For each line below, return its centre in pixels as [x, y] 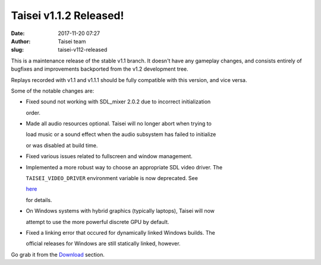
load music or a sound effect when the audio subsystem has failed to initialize [121, 134]
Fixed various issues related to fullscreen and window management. [109, 156]
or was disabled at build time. [62, 145]
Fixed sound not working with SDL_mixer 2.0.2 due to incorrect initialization [118, 102]
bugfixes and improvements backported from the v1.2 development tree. [100, 69]
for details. [39, 200]
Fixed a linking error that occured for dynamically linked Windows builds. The [120, 232]
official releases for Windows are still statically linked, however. [103, 244]
